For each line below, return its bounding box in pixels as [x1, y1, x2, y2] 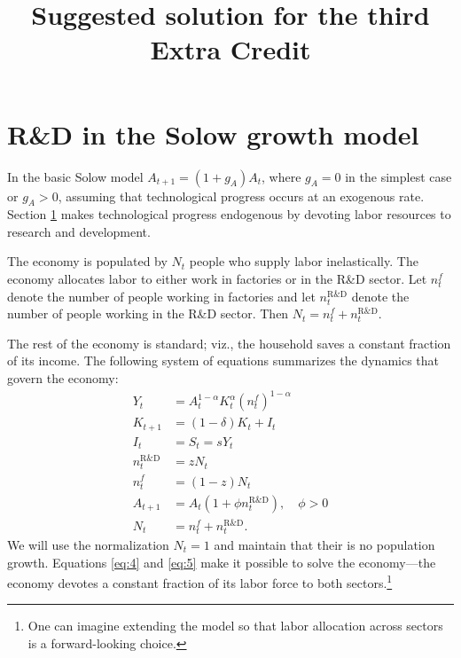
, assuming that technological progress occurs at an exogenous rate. [58, 186, 425, 205]
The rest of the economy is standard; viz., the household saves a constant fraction [7, 333, 451, 352]
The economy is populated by [7, 252, 168, 270]
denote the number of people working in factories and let [7, 286, 316, 305]
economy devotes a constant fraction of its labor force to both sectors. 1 [7, 571, 393, 591]
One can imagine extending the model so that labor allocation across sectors [27, 616, 443, 635]
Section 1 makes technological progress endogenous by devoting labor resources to [7, 205, 451, 223]
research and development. [7, 222, 151, 240]
